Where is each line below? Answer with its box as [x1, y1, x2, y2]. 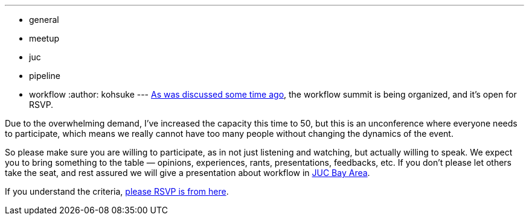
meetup [29, 33, 60, 43]
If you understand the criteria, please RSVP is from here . [5, 186, 229, 196]
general [29, 14, 59, 25]
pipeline [29, 71, 60, 81]
